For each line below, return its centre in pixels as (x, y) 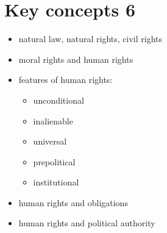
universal (50, 141)
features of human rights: (66, 80)
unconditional (59, 100)
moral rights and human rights (76, 59)
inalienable (53, 120)
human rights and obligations (73, 202)
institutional (56, 182)
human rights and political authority (87, 223)
